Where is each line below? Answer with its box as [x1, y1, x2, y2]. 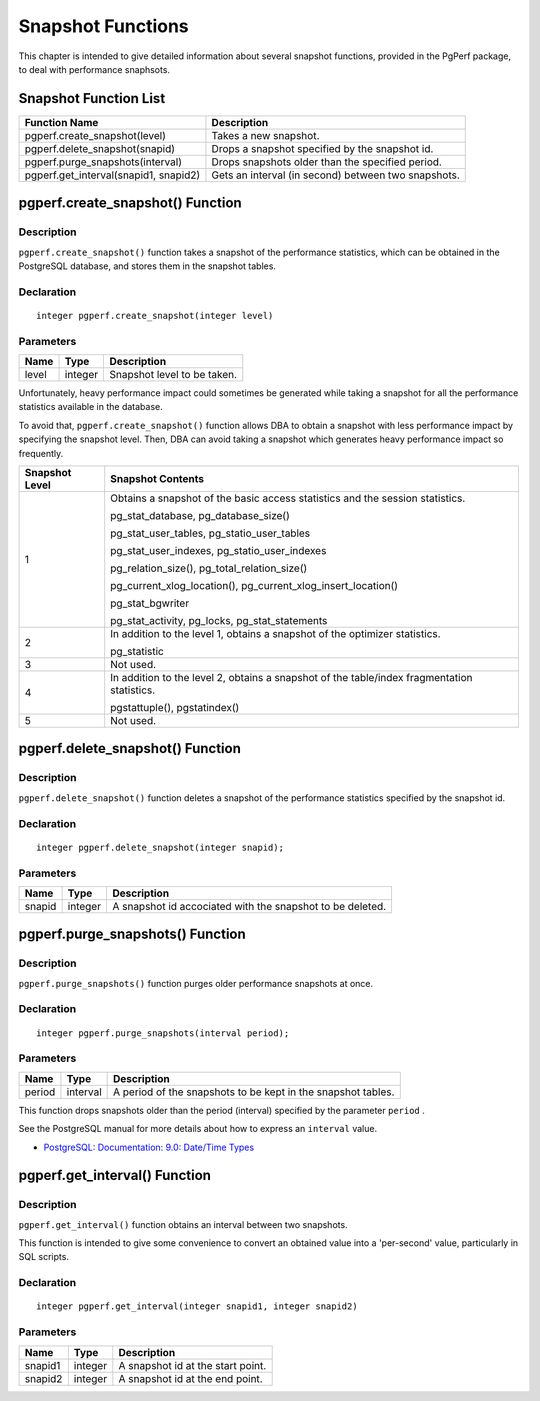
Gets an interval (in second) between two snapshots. [211, 168, 460, 182]
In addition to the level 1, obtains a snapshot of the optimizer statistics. [110, 627, 441, 641]
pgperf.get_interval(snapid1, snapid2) [24, 168, 201, 182]
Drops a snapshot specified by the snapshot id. [211, 141, 434, 155]
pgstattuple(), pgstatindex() [110, 701, 240, 715]
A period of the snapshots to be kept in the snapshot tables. [113, 1085, 395, 1099]
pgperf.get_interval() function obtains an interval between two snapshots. [18, 1218, 349, 1230]
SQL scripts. [18, 1251, 70, 1263]
